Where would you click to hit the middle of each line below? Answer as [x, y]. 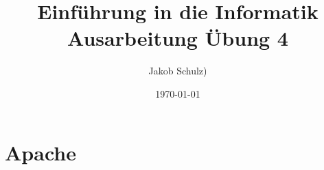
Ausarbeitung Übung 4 [178, 38]
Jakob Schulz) [178, 71]
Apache [40, 152]
